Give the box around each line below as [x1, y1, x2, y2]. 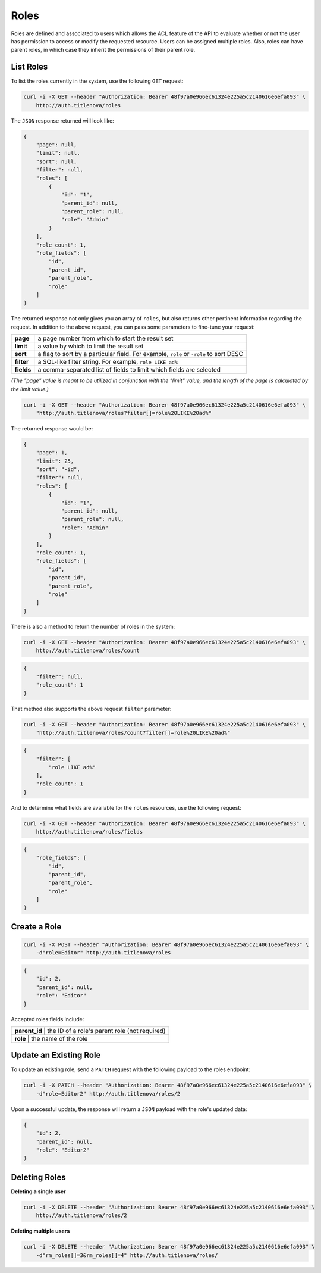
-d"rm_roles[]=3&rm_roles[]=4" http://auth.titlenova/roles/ [36, 1252, 218, 1259]
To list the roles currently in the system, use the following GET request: [11, 77, 184, 85]
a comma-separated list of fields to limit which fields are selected [37, 366, 221, 374]
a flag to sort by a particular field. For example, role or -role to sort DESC [37, 350, 244, 358]
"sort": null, [36, 158, 77, 165]
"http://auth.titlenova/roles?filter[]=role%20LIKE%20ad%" [36, 410, 212, 416]
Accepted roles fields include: [11, 1016, 84, 1023]
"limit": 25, [36, 457, 74, 464]
